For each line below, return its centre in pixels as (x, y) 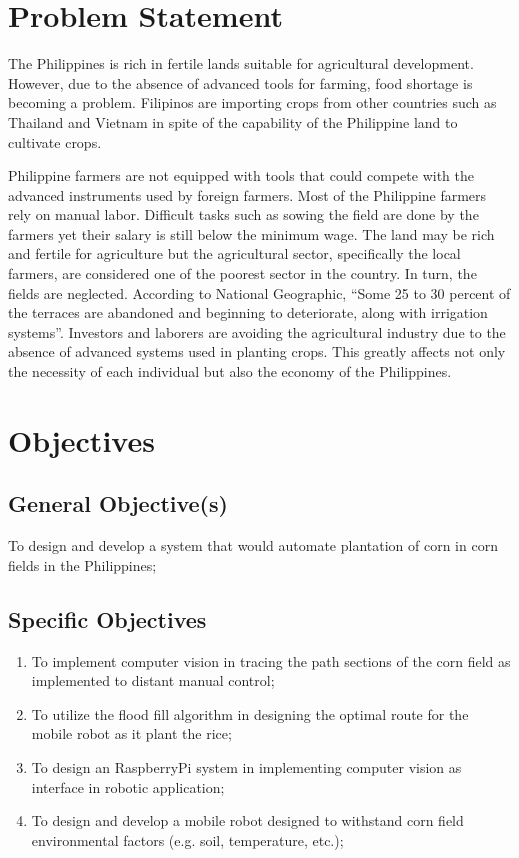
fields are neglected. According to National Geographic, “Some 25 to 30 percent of (259, 292)
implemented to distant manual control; (153, 680)
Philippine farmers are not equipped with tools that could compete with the (241, 175)
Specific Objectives (107, 618)
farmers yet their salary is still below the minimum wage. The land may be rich (251, 233)
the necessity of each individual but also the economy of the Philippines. (230, 371)
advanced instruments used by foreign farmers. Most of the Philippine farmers (247, 194)
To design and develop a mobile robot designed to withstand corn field (247, 820)
